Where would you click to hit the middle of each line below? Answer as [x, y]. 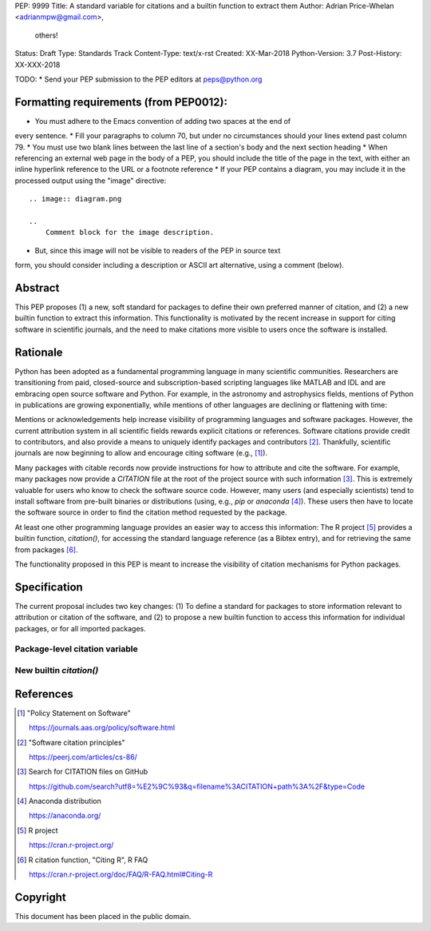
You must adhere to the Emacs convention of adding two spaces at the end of [163, 121]
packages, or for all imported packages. [81, 628]
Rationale [39, 352]
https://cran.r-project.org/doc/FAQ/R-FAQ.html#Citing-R [121, 874]
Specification [49, 587]
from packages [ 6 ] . [46, 549]
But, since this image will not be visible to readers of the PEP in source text [158, 250]
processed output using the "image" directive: [91, 181]
